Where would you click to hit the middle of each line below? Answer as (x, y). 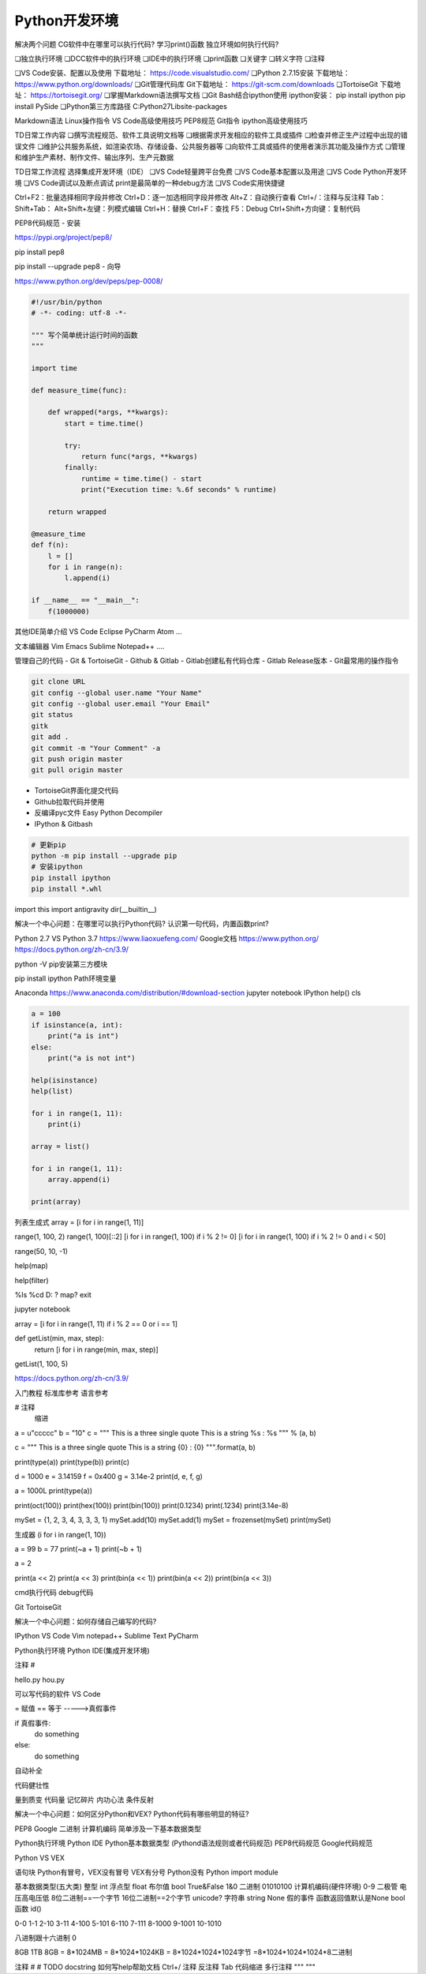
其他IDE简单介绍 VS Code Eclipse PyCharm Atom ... (98, 632)
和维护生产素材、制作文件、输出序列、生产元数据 (94, 157)
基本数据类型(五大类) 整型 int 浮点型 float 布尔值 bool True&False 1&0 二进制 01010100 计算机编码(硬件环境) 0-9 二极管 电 (211, 1886)
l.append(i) (87, 578)
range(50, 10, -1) (41, 1251)
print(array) (56, 1202)
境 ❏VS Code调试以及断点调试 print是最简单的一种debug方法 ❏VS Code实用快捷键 (150, 182)
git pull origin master (77, 770)
